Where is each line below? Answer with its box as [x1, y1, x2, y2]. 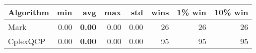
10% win [214, 6, 249, 18]
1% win [177, 6, 206, 18]
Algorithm [8, 6, 49, 18]
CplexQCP [8, 35, 46, 47]
